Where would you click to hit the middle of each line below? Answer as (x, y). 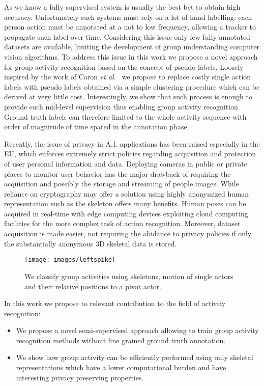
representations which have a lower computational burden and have (121, 367)
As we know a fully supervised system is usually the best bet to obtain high (122, 7)
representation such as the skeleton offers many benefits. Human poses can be (125, 203)
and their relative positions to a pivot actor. (93, 286)
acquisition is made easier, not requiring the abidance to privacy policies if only (128, 233)
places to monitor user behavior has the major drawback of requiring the (118, 173)
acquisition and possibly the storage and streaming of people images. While (122, 184)
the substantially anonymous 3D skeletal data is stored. (91, 243)
